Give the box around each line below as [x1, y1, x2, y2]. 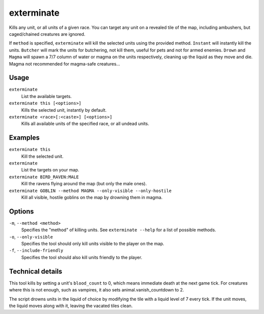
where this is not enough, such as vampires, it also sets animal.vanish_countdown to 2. [9, 287, 184, 293]
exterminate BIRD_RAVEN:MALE [9, 174, 79, 180]
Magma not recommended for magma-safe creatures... [9, 61, 120, 67]
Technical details [9, 267, 63, 275]
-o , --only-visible [9, 234, 53, 240]
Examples [9, 134, 40, 142]
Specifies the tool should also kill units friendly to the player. [21, 254, 143, 260]
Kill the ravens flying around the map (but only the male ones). [21, 181, 147, 187]
